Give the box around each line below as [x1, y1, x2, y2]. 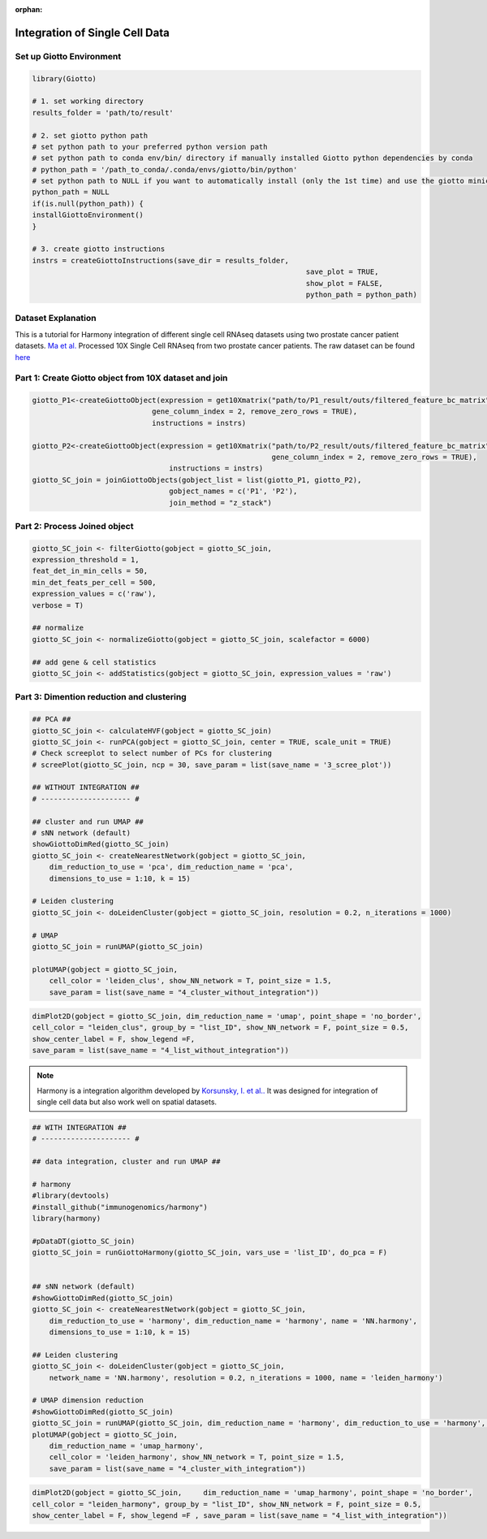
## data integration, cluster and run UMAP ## [32, 1157, 221, 1166]
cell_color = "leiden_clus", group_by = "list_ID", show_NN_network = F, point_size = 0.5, [32, 1023, 409, 1032]
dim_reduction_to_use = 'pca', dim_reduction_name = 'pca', [49, 862, 294, 872]
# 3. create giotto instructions [32, 245, 166, 254]
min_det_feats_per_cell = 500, [32, 578, 157, 587]
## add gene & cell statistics [32, 657, 157, 666]
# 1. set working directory [32, 97, 144, 106]
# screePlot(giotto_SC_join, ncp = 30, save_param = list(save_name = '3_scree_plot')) [32, 760, 392, 769]
